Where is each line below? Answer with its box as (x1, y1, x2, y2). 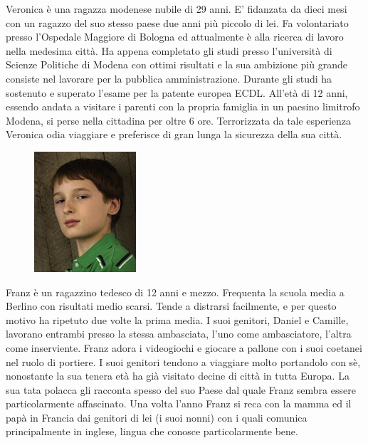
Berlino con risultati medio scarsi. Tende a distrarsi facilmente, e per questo (6, 298, 337, 313)
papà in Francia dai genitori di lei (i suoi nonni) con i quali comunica (6, 410, 307, 424)
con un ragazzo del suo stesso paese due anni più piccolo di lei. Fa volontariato (6, 15, 349, 30)
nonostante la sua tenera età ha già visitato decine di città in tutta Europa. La (6, 368, 349, 383)
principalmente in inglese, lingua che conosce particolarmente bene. (6, 424, 298, 439)
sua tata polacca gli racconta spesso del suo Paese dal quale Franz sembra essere (6, 382, 356, 397)
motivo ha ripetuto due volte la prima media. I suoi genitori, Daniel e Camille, (6, 312, 349, 327)
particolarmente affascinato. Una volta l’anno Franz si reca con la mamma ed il (6, 396, 352, 411)
